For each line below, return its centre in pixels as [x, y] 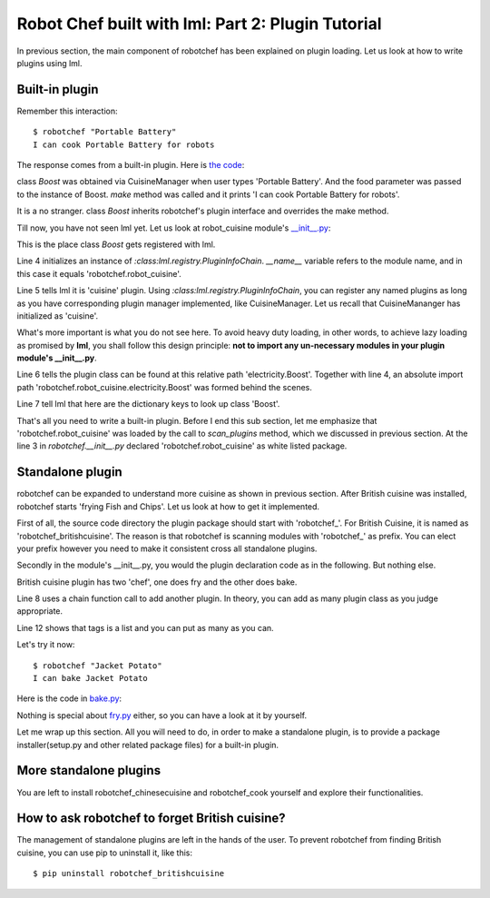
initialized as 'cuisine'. [58, 316]
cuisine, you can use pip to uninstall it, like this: [104, 853]
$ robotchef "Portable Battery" [105, 132]
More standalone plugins [89, 770]
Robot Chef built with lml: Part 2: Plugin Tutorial [199, 24]
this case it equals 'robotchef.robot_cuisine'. [99, 273]
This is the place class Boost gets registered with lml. [116, 244]
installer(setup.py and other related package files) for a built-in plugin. [148, 745]
